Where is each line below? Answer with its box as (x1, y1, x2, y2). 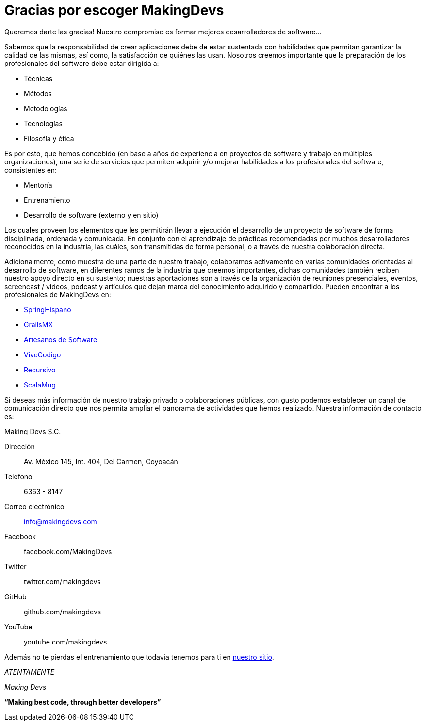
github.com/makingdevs (24, 607, 101, 616)
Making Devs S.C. (4, 427, 61, 435)
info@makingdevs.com (24, 517, 97, 526)
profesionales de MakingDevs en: (4, 290, 111, 299)
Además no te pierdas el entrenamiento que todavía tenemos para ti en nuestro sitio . (4, 652, 274, 661)
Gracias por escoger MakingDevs (4, 2, 224, 18)
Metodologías (24, 104, 67, 113)
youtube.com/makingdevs (24, 637, 107, 646)
